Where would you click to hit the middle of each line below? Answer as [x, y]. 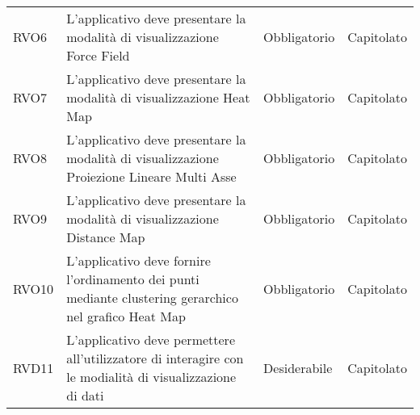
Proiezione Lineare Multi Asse [151, 176]
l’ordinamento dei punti [133, 279]
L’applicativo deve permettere [151, 340]
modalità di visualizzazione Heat [158, 97]
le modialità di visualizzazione [151, 377]
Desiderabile [298, 367]
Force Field [98, 55]
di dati [85, 395]
